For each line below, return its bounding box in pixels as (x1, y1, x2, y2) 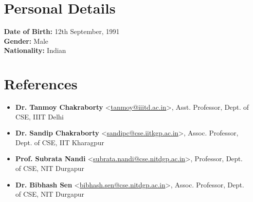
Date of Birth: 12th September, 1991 (4, 26, 120, 36)
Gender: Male (4, 35, 49, 46)
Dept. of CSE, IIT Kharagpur (15, 137, 104, 147)
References (4, 74, 78, 94)
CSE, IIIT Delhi (15, 111, 64, 121)
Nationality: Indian (4, 45, 66, 55)
